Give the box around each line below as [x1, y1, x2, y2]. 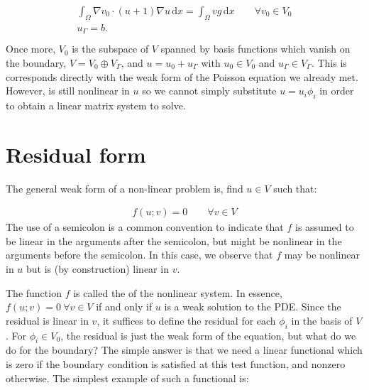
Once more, [6, 41, 56, 56]
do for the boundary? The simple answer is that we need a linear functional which [6, 342, 363, 357]
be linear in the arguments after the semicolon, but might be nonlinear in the [6, 233, 342, 248]
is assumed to [294, 220, 354, 234]
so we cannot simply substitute [142, 83, 277, 98]
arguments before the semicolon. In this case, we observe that [6, 247, 273, 262]
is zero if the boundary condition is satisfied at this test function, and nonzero [6, 357, 346, 372]
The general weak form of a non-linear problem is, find [6, 180, 243, 195]
